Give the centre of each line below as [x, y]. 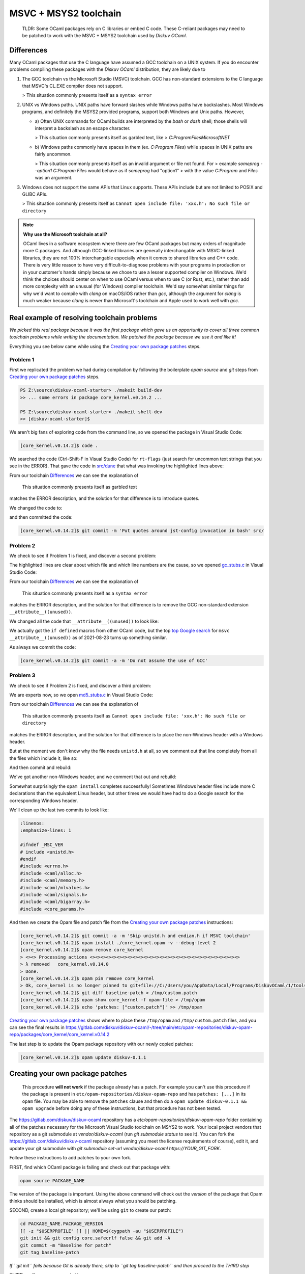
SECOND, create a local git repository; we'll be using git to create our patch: [90, 1210]
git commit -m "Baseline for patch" [66, 1245]
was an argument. [54, 178]
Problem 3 [22, 675]
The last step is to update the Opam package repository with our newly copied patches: [101, 1044]
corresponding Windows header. [44, 801]
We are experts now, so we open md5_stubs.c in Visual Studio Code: [81, 695]
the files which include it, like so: [43, 758]
